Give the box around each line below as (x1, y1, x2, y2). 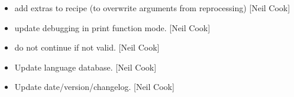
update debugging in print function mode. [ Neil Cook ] (14, 21, 211, 34)
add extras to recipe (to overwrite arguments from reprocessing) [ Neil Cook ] (14, 2, 290, 14)
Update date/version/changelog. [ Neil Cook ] (14, 81, 175, 93)
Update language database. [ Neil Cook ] (14, 61, 157, 73)
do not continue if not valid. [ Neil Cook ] (14, 41, 160, 53)
